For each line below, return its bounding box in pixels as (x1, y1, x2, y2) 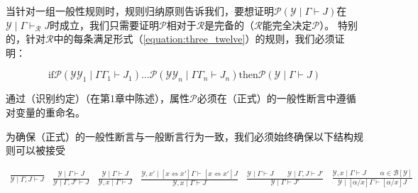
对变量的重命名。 (6, 104, 85, 119)
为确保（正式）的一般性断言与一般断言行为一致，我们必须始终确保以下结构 (6, 128, 353, 143)
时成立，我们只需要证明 (49, 17, 159, 32)
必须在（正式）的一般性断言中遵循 (197, 91, 356, 106)
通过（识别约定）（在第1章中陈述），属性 (6, 91, 189, 106)
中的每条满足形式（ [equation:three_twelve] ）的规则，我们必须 (53, 31, 335, 46)
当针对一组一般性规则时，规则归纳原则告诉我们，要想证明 (6, 4, 274, 18)
